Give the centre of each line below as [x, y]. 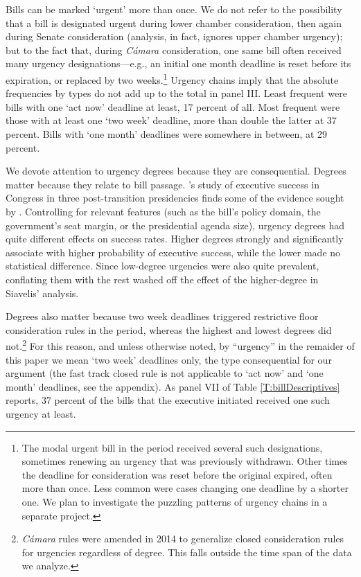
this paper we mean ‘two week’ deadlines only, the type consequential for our [169, 359]
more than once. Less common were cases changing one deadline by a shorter [185, 488]
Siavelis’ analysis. [42, 293]
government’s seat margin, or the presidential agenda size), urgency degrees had [175, 225]
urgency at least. [41, 413]
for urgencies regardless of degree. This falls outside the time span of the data [187, 552]
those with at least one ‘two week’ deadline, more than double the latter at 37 [171, 120]
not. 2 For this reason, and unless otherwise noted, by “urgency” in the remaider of [180, 345]
